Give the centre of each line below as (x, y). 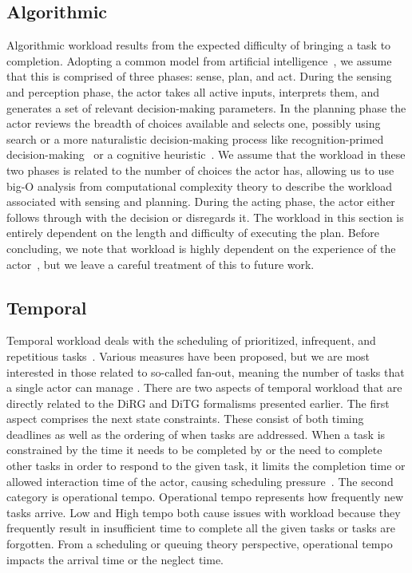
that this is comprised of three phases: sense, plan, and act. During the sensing (199, 76)
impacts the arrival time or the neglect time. (115, 559)
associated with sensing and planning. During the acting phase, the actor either (201, 202)
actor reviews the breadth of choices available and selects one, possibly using (194, 123)
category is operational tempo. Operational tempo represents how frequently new (205, 497)
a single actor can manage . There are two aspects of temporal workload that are (204, 387)
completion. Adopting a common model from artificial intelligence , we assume (199, 60)
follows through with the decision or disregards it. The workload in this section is (205, 217)
